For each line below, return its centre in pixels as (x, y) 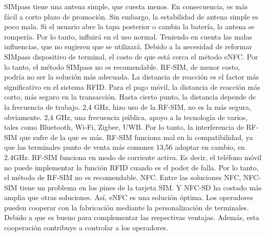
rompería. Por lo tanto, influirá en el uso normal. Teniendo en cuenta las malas (128, 36)
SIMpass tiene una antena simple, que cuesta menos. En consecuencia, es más (126, 6)
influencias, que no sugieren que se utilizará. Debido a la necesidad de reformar (128, 46)
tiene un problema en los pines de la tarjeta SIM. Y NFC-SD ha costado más (141, 187)
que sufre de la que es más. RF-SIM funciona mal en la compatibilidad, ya (136, 137)
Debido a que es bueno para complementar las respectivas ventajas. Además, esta (132, 217)
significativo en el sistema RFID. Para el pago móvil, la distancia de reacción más (132, 86)
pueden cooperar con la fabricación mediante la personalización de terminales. (127, 207)
